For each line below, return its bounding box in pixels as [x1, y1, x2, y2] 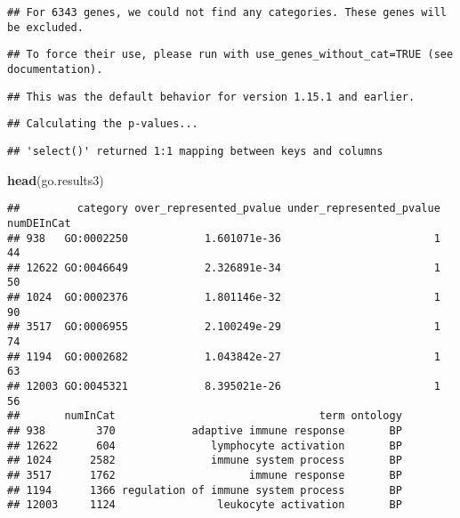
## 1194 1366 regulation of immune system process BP [7, 483, 402, 497]
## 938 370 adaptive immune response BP [7, 425, 402, 438]
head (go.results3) [7, 170, 104, 189]
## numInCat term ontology [7, 409, 402, 423]
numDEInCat [7, 216, 71, 230]
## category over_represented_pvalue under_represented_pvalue [7, 202, 440, 215]
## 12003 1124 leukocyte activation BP [7, 498, 402, 512]
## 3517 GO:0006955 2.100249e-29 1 [7, 320, 440, 334]
